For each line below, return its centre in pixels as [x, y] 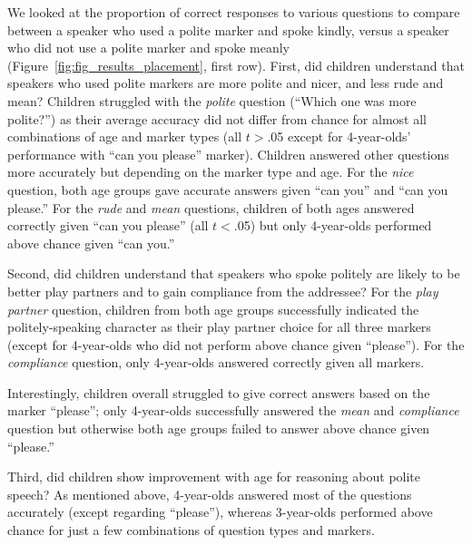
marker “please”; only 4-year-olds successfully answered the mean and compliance [233, 410]
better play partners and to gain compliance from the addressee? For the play [223, 291]
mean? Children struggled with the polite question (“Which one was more [212, 100]
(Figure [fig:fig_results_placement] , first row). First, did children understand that [236, 65]
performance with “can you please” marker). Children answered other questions [228, 154]
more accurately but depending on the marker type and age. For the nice [211, 172]
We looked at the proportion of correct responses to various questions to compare [234, 12]
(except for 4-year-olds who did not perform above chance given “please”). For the [236, 344]
